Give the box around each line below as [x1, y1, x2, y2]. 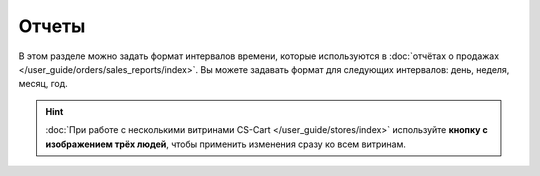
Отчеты [18, 15, 86, 37]
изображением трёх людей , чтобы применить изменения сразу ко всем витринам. [45, 138, 407, 150]
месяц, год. [18, 78, 69, 90]
